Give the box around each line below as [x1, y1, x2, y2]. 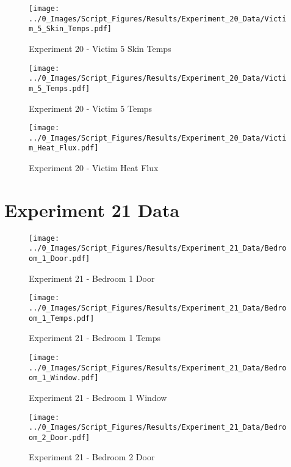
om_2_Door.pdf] [29, 433, 90, 442]
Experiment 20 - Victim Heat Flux [29, 161, 159, 174]
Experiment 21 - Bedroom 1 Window [29, 391, 167, 403]
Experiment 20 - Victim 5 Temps [29, 101, 153, 114]
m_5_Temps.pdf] [29, 84, 90, 93]
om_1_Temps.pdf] [29, 314, 95, 323]
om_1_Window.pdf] [29, 373, 99, 383]
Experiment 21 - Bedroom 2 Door [29, 450, 155, 463]
